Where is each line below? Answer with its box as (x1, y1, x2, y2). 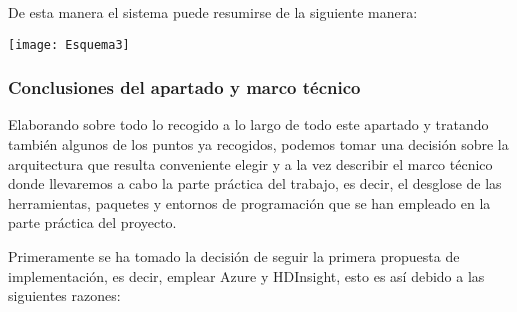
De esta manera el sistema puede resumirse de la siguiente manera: (8, 2, 418, 22)
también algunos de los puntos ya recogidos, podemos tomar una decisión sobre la (8, 134, 509, 155)
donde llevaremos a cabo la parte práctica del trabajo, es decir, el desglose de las (8, 173, 502, 194)
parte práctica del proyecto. (8, 212, 177, 233)
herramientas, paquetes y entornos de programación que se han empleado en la (8, 192, 491, 213)
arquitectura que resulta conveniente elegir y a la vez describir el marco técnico (8, 153, 493, 174)
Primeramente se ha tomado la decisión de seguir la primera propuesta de (8, 246, 460, 267)
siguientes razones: (8, 285, 121, 306)
